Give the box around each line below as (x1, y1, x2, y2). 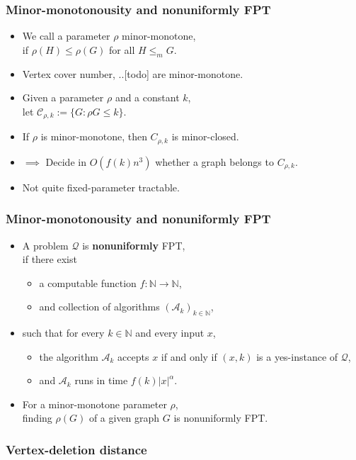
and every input (135, 325, 205, 340)
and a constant (115, 90, 180, 105)
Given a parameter (22, 90, 104, 105)
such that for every (22, 325, 105, 340)
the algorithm (39, 349, 98, 364)
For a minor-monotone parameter (22, 396, 167, 411)
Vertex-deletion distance (6, 440, 147, 458)
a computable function (39, 275, 137, 290)
